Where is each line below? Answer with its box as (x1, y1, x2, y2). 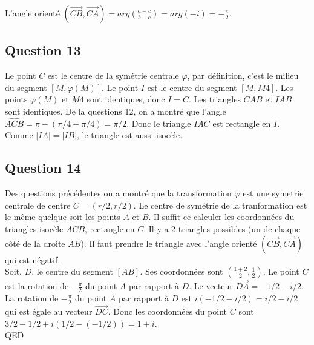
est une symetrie (243, 187, 304, 199)
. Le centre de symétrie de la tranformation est (133, 198, 307, 211)
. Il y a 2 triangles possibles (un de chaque (143, 222, 301, 235)
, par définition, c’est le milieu (187, 69, 299, 82)
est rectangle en (212, 116, 271, 129)
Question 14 (5, 158, 81, 177)
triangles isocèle (5, 222, 64, 235)
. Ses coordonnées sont (140, 265, 223, 278)
